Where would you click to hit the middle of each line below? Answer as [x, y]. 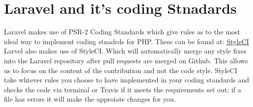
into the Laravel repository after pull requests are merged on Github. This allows [126, 60]
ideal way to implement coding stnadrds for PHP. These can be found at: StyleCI [126, 41]
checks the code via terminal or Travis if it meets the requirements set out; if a [123, 89]
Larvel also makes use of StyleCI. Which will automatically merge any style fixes [125, 51]
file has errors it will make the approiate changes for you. [90, 99]
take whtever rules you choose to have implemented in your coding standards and [126, 80]
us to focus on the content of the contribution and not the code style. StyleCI [121, 70]
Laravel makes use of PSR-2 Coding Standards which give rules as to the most [122, 32]
